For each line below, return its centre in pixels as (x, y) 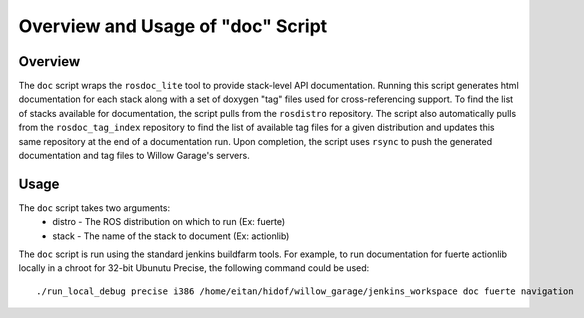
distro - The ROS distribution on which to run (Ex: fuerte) (169, 222)
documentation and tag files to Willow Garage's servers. (134, 156)
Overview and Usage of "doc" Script (173, 26)
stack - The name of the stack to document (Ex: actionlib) (171, 236)
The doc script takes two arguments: (94, 207)
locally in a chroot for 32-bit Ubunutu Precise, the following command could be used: (194, 268)
